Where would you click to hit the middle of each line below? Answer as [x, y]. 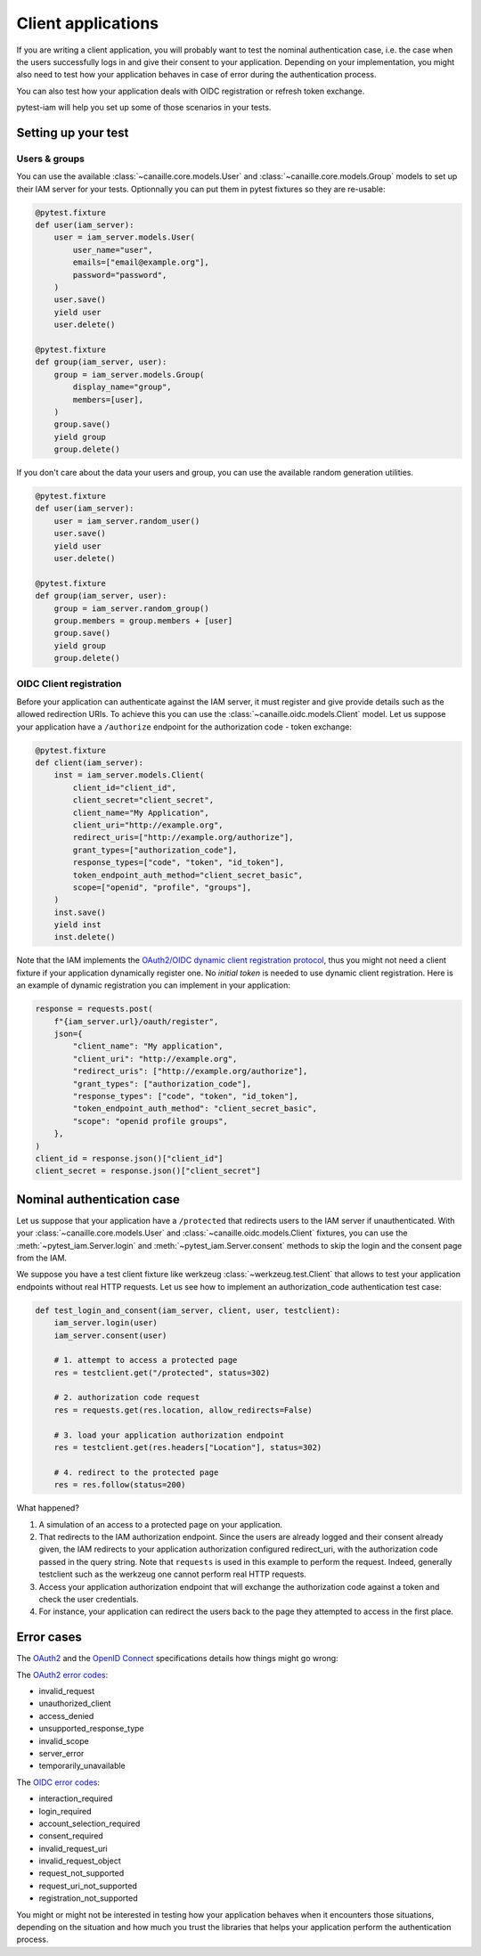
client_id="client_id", [125, 787]
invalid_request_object [80, 1861]
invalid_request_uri [73, 1848]
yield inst [77, 925]
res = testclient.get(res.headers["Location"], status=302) [188, 1448]
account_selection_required [90, 1823]
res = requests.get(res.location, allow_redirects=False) [183, 1410]
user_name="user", [113, 250]
